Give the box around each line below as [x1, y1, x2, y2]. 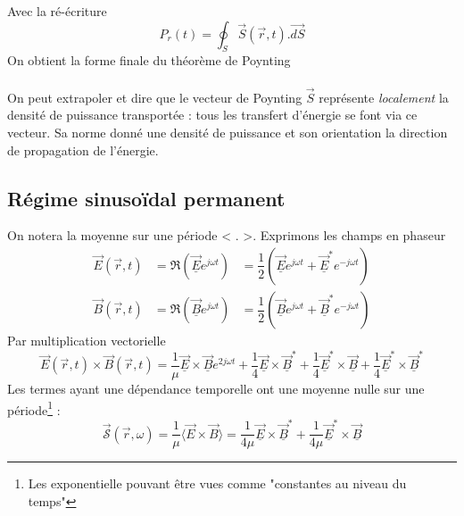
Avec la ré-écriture [7, 2, 107, 20]
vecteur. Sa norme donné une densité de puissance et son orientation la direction [7, 122, 448, 141]
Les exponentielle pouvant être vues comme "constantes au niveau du [28, 474, 407, 493]
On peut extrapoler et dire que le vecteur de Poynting [7, 87, 302, 106]
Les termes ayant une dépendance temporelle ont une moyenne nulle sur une [7, 379, 425, 397]
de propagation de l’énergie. [7, 140, 159, 159]
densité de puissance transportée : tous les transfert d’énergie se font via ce [7, 105, 418, 124]
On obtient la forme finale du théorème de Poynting [7, 51, 291, 70]
